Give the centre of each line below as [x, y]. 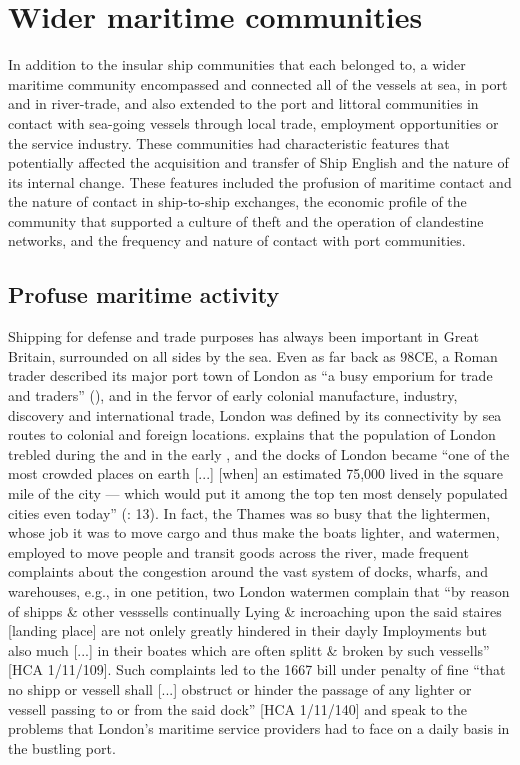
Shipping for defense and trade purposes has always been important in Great [243, 336]
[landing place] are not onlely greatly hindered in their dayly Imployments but [248, 630]
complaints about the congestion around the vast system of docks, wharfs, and [248, 571]
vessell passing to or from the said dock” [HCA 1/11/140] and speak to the [238, 708]
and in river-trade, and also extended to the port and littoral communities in [243, 103]
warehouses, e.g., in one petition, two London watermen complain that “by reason [259, 590]
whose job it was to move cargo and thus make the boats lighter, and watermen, [254, 532]
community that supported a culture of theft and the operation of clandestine [246, 220]
